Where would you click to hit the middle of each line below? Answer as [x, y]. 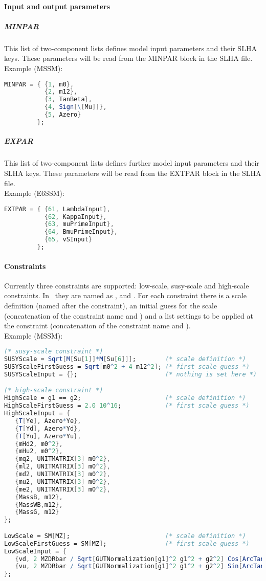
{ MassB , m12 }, [39, 497]
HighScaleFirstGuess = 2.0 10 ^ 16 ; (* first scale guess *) [127, 406]
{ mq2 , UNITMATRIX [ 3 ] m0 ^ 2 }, [63, 459]
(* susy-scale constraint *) [54, 352]
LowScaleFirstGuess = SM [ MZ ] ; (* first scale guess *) [127, 543]
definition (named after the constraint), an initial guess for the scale [111, 305]
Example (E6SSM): [34, 193]
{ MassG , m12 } [37, 512]
